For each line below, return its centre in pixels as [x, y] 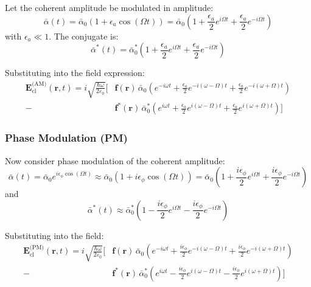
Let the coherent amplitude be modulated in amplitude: [109, 7]
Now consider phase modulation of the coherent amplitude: [115, 160]
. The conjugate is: [84, 36]
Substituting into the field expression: [75, 73]
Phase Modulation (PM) [66, 138]
